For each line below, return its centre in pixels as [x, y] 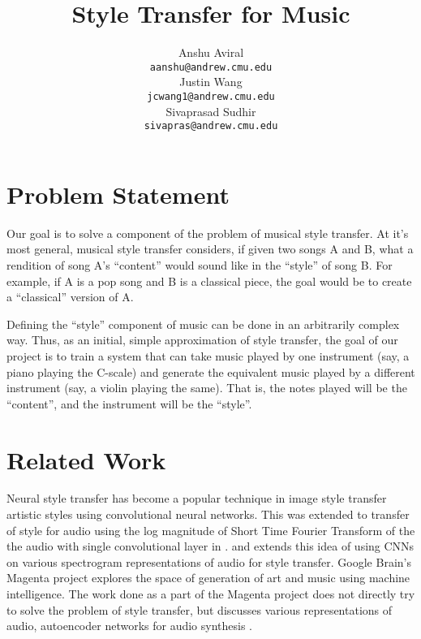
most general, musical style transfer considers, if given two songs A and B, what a [210, 249]
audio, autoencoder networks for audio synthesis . [130, 626]
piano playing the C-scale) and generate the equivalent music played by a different [211, 371]
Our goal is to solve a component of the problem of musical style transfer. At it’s [208, 233]
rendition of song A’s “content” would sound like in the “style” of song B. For [200, 265]
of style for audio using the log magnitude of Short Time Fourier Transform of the [211, 530]
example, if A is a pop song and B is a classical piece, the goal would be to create [209, 281]
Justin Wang [211, 82]
